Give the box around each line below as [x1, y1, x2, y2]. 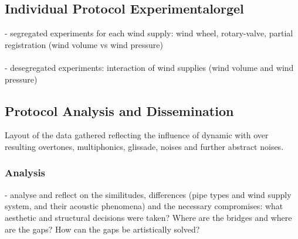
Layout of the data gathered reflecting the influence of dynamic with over [5, 129, 269, 141]
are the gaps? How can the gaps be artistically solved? [5, 223, 200, 235]
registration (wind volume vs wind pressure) [5, 38, 163, 50]
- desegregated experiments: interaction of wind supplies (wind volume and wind [5, 61, 294, 73]
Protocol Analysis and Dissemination [5, 101, 234, 119]
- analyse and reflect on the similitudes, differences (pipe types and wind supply [5, 188, 292, 200]
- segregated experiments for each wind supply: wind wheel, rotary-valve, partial [5, 27, 293, 39]
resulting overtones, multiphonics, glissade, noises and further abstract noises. [5, 140, 284, 152]
